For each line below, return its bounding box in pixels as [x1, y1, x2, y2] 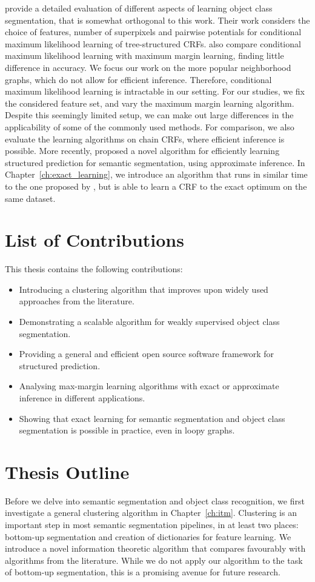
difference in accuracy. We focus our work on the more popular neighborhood [5, 61, 291, 73]
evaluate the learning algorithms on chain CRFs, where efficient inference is [5, 132, 285, 145]
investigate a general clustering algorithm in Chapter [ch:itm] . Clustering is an [5, 506, 297, 519]
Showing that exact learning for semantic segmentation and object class [19, 412, 285, 424]
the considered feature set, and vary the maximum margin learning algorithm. [5, 96, 294, 109]
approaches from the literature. [19, 295, 134, 307]
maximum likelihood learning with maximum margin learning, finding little [5, 49, 284, 62]
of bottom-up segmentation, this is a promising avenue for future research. [5, 566, 280, 578]
